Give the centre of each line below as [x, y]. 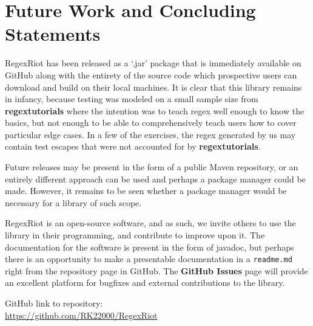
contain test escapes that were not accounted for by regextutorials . [133, 146]
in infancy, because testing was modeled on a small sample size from [132, 99]
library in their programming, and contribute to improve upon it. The [135, 235]
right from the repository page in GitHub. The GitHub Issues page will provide [156, 270]
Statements [53, 34]
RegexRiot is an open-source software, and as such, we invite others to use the [150, 223]
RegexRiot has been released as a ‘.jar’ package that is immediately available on [153, 63]
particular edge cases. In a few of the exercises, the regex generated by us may [150, 134]
